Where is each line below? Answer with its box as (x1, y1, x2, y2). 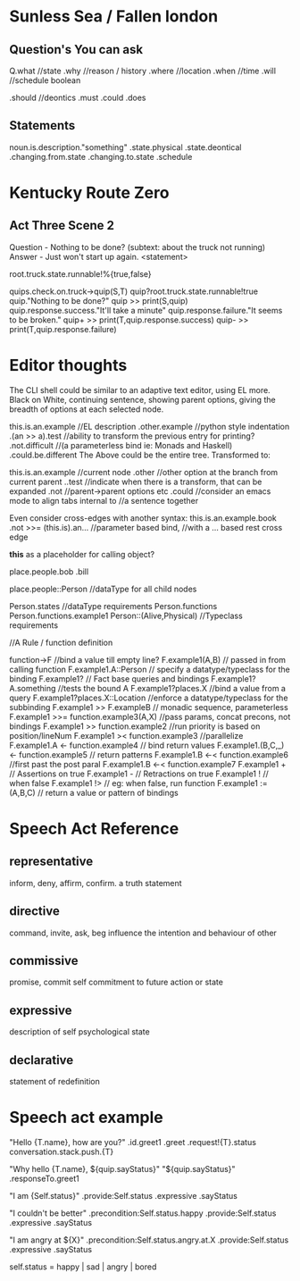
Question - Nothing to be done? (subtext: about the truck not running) (9, 241, 266, 252)
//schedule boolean (9, 75, 81, 86)
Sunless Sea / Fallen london (9, 6, 219, 27)
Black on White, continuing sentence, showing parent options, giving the (9, 394, 276, 405)
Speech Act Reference (9, 818, 179, 839)
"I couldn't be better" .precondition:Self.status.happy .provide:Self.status (9, 1208, 277, 1218)
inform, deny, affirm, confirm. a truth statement (9, 877, 182, 888)
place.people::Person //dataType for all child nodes (9, 583, 197, 594)
